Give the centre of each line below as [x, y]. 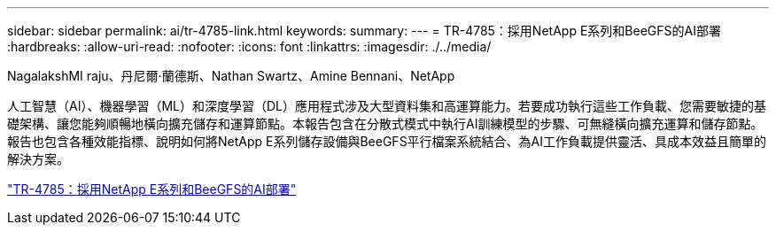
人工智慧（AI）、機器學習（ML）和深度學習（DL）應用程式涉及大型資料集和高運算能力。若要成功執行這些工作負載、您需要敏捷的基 [387, 106]
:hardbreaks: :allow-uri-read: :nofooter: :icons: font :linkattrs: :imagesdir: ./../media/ [249, 46]
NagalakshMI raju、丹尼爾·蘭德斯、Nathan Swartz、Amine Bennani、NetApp [231, 76]
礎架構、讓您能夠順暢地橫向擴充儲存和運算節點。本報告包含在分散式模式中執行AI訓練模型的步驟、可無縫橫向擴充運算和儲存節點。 [385, 124]
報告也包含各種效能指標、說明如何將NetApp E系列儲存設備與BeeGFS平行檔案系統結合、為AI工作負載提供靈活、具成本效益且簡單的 [387, 141]
